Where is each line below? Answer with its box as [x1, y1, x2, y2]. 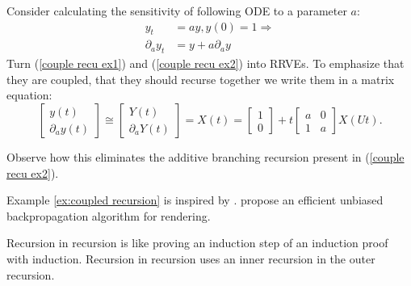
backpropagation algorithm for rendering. [6, 207, 211, 224]
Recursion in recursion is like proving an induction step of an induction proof [6, 234, 388, 251]
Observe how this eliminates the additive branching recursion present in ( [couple [6, 149, 405, 166]
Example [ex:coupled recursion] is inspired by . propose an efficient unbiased [6, 191, 384, 208]
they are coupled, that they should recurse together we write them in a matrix [6, 70, 395, 87]
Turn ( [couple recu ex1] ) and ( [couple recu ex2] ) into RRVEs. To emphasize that [6, 55, 405, 72]
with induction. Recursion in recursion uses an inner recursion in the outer [6, 250, 375, 267]
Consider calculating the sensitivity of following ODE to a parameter [6, 2, 347, 19]
